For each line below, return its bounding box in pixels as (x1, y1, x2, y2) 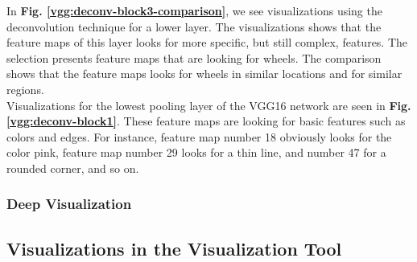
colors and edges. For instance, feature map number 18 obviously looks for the (6, 128, 392, 145)
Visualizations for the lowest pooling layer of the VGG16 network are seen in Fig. (6, 96, 411, 113)
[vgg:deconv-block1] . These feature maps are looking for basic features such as (6, 113, 406, 129)
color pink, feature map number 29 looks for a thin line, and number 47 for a (6, 144, 386, 161)
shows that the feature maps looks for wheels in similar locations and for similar (6, 65, 403, 82)
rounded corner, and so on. (6, 159, 139, 176)
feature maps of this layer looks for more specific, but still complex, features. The (6, 34, 408, 51)
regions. (6, 80, 44, 97)
